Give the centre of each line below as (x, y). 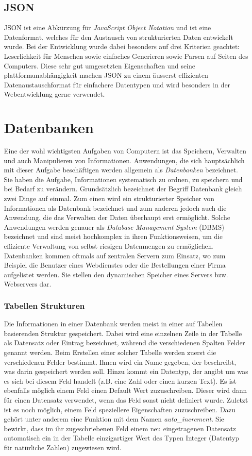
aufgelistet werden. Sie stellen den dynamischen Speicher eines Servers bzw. (116, 274)
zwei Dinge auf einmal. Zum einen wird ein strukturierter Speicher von (109, 198)
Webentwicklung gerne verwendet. (54, 94)
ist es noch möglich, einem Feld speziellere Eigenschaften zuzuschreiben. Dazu (120, 409)
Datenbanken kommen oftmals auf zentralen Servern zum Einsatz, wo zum (115, 255)
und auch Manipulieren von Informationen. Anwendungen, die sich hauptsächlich (124, 160)
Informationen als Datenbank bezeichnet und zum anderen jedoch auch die (115, 208)
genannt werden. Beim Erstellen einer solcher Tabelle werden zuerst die (110, 352)
